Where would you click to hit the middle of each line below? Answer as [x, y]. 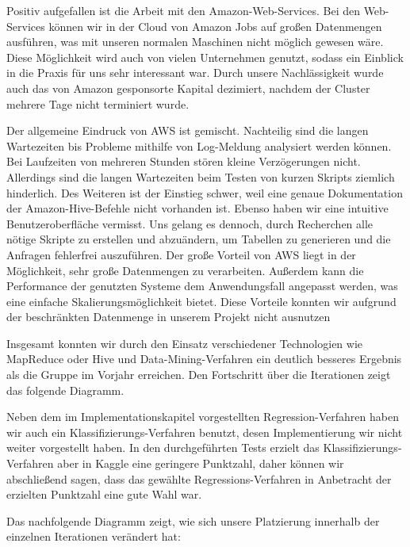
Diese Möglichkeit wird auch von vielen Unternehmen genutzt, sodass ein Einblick [205, 57]
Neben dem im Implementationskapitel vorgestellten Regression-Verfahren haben [203, 417]
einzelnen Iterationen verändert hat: [94, 536]
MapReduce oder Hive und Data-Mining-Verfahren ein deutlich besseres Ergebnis [204, 359]
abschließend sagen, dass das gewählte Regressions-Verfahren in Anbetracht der [199, 478]
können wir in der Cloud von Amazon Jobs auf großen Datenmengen [215, 26]
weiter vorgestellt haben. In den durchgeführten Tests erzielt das [163, 448]
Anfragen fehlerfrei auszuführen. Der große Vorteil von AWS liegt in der [181, 254]
